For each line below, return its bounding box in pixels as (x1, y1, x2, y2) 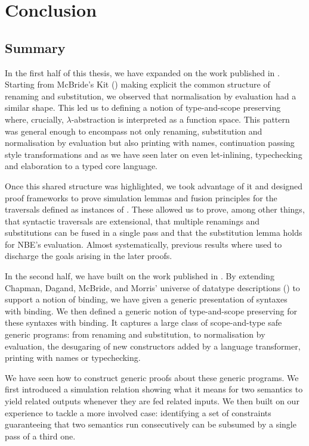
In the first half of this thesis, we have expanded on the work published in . (5, 66, 280, 79)
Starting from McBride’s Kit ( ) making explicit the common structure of (5, 78, 270, 91)
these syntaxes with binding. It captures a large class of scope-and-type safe (5, 316, 282, 329)
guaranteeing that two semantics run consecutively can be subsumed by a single (5, 418, 296, 431)
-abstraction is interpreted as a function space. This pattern (71, 113, 290, 125)
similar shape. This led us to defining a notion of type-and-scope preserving (5, 101, 281, 114)
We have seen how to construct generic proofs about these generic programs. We (5, 371, 299, 383)
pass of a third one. (5, 429, 76, 442)
